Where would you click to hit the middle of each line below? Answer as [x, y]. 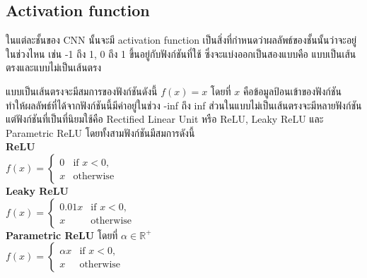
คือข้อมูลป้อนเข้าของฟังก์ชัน [292, 91]
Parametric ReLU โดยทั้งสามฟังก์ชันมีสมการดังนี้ [100, 132]
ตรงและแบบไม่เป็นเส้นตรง [54, 67]
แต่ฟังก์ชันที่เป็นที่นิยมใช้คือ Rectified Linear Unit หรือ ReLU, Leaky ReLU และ [165, 119]
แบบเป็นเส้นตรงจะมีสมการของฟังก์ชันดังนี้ [82, 91]
